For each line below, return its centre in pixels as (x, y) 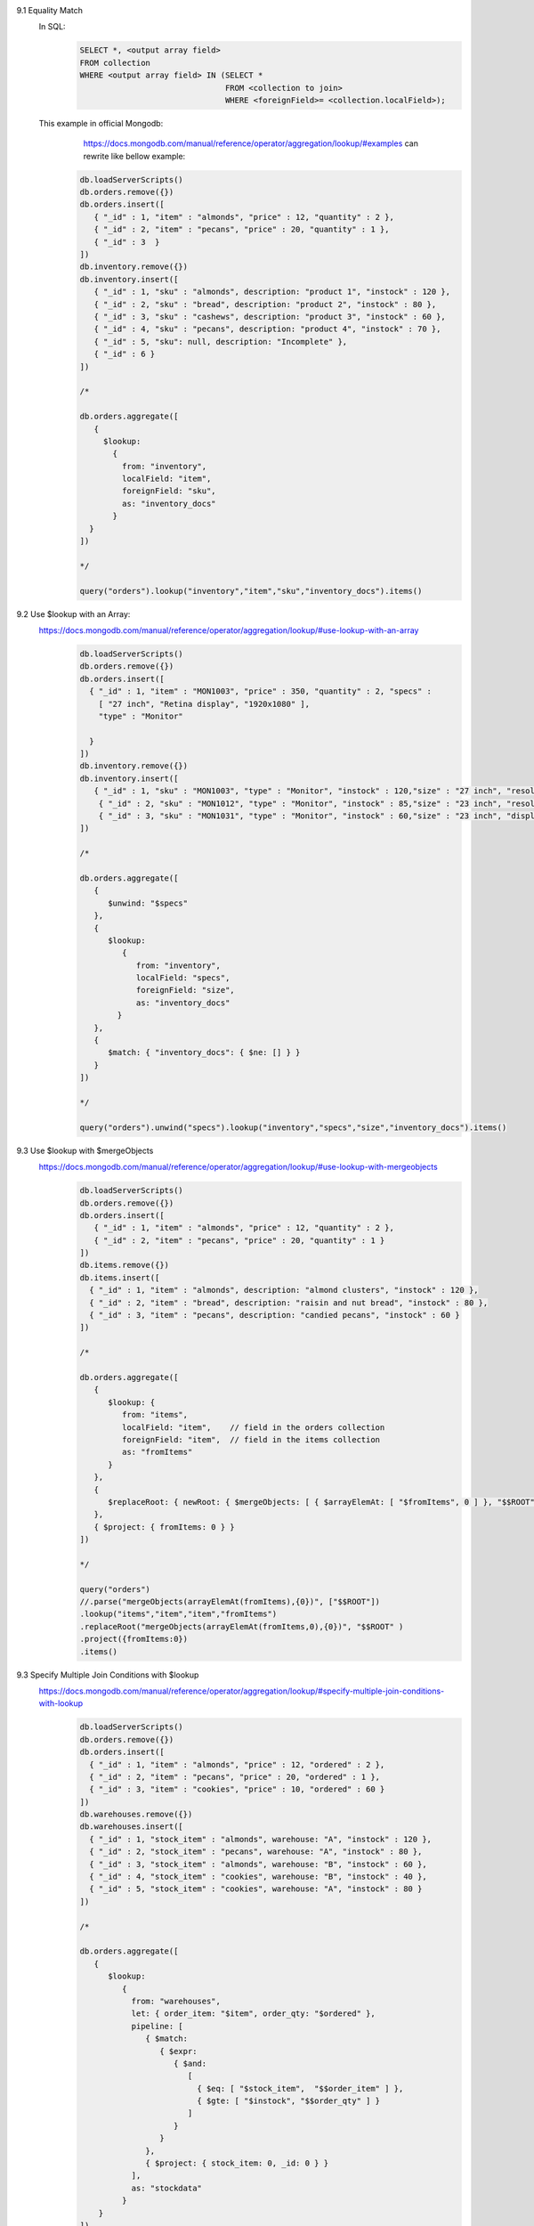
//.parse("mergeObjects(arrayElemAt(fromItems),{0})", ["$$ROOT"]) (230, 1602)
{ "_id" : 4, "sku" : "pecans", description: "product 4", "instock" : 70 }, (267, 329)
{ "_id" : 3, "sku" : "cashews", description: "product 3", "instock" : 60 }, (270, 317)
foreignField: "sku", (169, 491)
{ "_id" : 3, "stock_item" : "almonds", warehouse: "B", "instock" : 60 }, (258, 1864)
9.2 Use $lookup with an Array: (73, 613)
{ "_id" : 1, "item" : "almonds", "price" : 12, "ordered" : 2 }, (237, 1764)
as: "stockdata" (166, 2188)
